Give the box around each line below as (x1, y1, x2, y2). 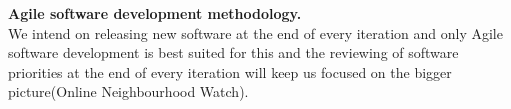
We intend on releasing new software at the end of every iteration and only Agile (8, 22, 503, 43)
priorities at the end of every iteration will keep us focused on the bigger (8, 61, 452, 82)
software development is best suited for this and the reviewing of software (8, 42, 459, 63)
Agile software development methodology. (8, 3, 302, 23)
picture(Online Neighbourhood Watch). (8, 81, 249, 102)
